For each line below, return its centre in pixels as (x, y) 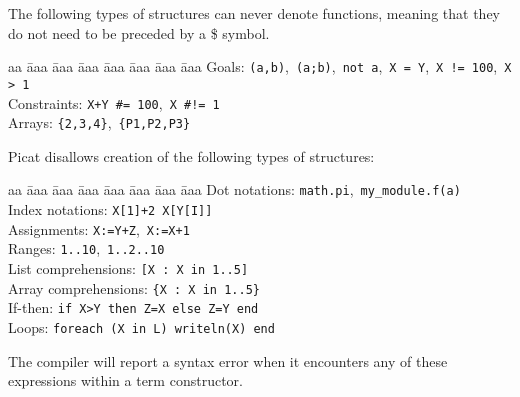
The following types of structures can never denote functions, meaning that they (254, 13)
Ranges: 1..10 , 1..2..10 (86, 248)
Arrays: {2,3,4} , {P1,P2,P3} (99, 122)
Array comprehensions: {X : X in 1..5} (134, 287)
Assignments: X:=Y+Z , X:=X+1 (99, 228)
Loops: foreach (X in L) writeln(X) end (141, 327)
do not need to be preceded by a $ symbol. (139, 32)
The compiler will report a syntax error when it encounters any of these (228, 360)
